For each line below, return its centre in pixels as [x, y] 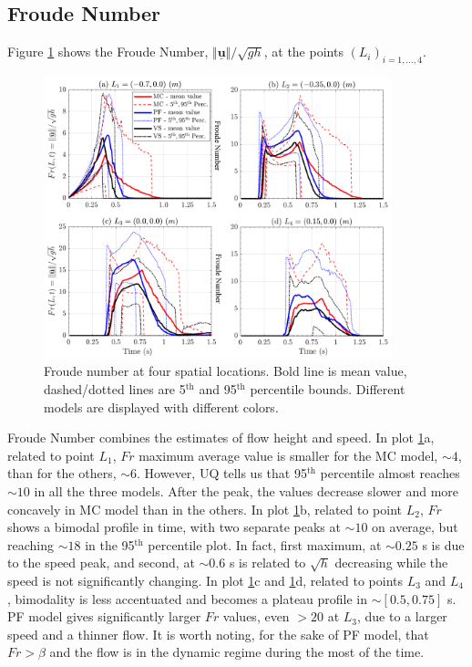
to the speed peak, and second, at [101, 563]
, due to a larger [402, 616]
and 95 [218, 388]
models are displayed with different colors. [161, 406]
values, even [256, 616]
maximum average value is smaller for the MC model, [288, 455]
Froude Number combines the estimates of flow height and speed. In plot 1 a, [221, 438]
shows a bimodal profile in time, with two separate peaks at [174, 527]
